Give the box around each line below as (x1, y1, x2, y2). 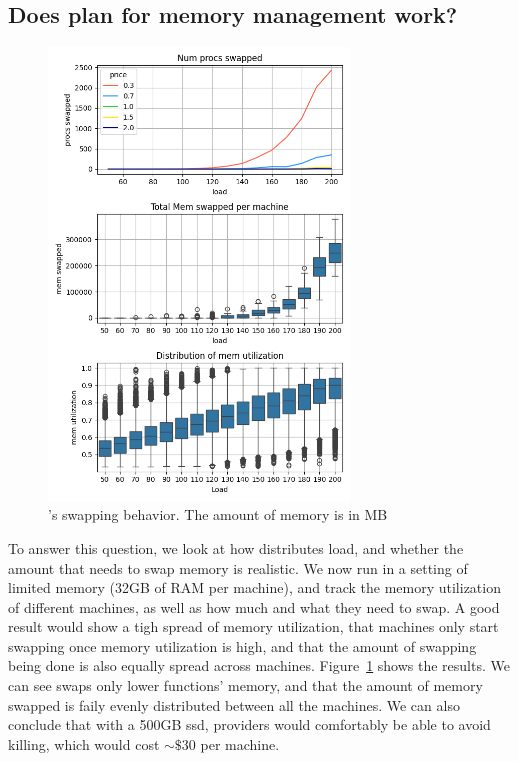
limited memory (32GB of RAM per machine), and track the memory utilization (8, 577, 501, 598)
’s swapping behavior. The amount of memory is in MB (48, 504, 388, 525)
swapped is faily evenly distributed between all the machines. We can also (8, 694, 460, 715)
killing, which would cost (8, 733, 160, 754)
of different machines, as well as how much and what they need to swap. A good (8, 596, 500, 617)
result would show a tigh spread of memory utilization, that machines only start (8, 616, 499, 637)
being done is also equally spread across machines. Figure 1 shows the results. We (8, 655, 510, 676)
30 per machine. (181, 733, 280, 754)
